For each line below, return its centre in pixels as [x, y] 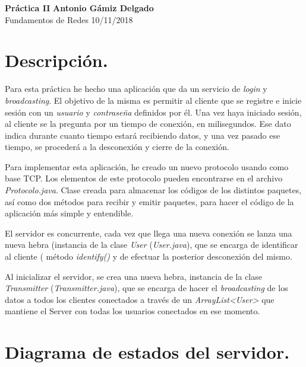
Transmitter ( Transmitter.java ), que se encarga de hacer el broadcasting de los [146, 288]
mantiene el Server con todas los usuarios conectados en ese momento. [133, 311]
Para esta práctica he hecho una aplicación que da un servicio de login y [136, 89]
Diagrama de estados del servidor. [147, 352]
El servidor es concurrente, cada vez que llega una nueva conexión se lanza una [149, 233]
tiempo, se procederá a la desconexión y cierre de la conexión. [117, 147]
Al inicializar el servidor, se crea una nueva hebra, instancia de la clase [133, 276]
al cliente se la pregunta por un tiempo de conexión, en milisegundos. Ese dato [148, 124]
